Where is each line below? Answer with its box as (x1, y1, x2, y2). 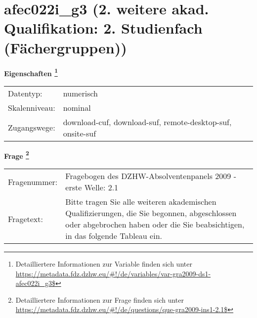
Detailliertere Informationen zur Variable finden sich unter (15, 259, 192, 269)
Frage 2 (4, 149, 29, 161)
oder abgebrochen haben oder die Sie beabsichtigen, (65, 219, 245, 230)
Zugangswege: (8, 122, 55, 134)
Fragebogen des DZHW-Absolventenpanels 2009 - (65, 170, 236, 182)
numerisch (63, 87, 98, 99)
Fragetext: (8, 213, 43, 225)
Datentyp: (8, 87, 43, 99)
